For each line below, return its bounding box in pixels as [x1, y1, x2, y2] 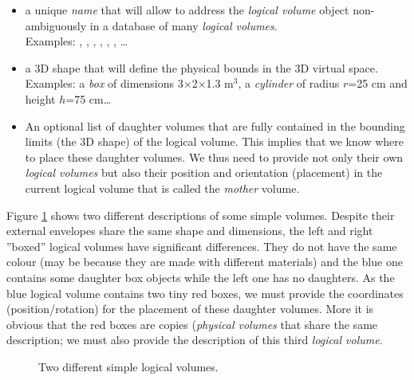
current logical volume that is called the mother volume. [25, 179, 300, 196]
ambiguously [25, 17, 87, 33]
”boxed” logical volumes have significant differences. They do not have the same [6, 237, 397, 254]
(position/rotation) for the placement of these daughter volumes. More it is [6, 300, 374, 317]
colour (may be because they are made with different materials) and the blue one [6, 253, 403, 270]
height [25, 90, 56, 107]
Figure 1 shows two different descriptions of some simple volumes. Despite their [6, 206, 395, 223]
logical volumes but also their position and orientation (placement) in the [25, 164, 383, 181]
